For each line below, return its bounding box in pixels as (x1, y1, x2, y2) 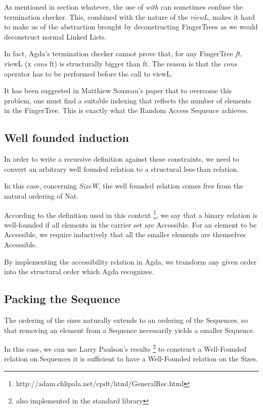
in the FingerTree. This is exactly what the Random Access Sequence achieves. (4, 105, 248, 116)
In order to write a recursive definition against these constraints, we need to (4, 154, 239, 164)
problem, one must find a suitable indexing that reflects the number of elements (4, 95, 251, 105)
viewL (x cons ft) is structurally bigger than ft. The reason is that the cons (4, 58, 237, 68)
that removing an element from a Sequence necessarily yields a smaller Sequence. (4, 324, 255, 335)
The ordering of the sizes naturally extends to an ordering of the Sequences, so (4, 314, 248, 325)
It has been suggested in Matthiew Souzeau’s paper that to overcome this (4, 85, 232, 96)
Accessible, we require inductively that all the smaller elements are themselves (4, 229, 246, 240)
